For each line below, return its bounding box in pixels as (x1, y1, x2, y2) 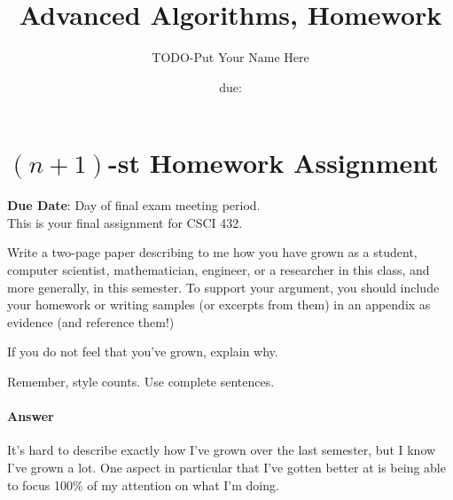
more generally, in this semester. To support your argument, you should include (7, 277, 440, 296)
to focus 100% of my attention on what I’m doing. (7, 475, 279, 494)
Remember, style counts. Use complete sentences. (7, 372, 275, 390)
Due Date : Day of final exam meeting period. (7, 196, 261, 215)
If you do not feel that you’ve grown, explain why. (7, 342, 278, 361)
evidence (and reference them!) (7, 312, 175, 331)
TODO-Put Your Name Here (152, 48, 309, 66)
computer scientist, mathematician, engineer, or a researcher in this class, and (7, 261, 430, 279)
